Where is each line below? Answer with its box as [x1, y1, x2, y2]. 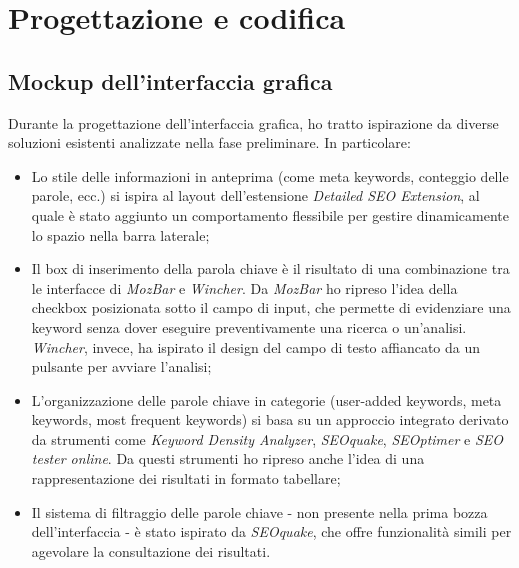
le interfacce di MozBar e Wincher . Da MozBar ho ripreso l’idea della [31, 277, 458, 298]
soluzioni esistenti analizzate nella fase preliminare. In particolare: [8, 132, 411, 153]
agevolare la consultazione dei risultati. [31, 540, 271, 561]
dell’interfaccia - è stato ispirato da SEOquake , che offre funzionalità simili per [31, 521, 512, 542]
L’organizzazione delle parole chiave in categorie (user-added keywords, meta [31, 389, 502, 410]
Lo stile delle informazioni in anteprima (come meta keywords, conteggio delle [31, 165, 509, 186]
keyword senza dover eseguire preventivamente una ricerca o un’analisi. [31, 316, 467, 337]
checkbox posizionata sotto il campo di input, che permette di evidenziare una [31, 297, 511, 318]
